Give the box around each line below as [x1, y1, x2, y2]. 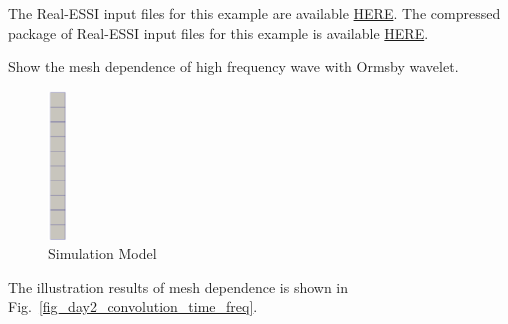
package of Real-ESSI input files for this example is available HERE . [8, 22, 429, 43]
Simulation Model [48, 243, 157, 264]
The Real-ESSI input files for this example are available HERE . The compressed [8, 3, 501, 23]
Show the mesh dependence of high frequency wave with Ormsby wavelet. [8, 56, 459, 77]
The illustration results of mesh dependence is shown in [8, 276, 349, 297]
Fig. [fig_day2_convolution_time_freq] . [8, 296, 258, 317]
